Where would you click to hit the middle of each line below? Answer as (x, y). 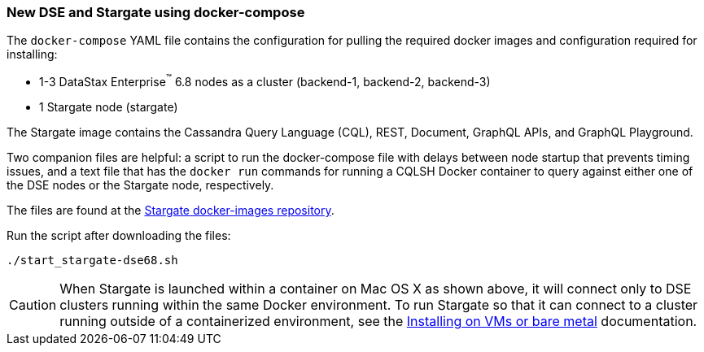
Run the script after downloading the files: (119, 236)
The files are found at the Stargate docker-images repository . (171, 211)
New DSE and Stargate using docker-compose (156, 12)
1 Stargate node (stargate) (109, 107)
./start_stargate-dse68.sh (92, 261)
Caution (33, 305)
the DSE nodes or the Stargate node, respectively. (140, 185)
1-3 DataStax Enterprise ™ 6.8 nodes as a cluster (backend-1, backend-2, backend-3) (265, 81)
